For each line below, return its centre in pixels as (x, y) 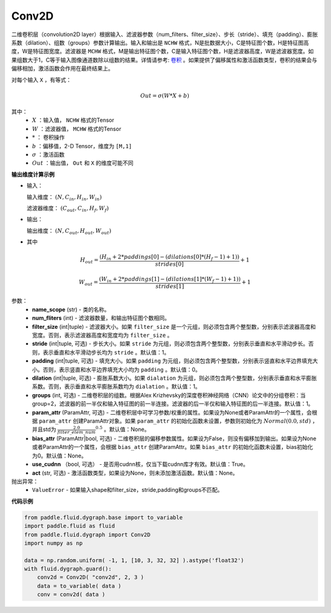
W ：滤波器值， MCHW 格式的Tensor (77, 129)
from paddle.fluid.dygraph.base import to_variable (104, 517)
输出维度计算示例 (33, 174)
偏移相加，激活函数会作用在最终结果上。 (62, 69)
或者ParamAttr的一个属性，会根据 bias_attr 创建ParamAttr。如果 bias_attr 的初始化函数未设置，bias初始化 (173, 447)
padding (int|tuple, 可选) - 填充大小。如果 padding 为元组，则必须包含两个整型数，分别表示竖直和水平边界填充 (172, 361)
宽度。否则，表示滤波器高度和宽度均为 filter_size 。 (102, 335)
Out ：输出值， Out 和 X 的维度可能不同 (83, 163)
